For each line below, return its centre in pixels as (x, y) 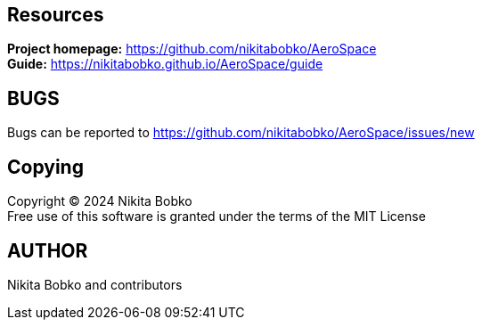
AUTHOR (48, 250)
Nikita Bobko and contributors (95, 284)
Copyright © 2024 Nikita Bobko (100, 201)
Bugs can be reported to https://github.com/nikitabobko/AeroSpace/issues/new (241, 133)
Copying (45, 167)
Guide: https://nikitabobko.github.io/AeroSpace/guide (165, 64)
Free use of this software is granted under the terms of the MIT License (216, 217)
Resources (56, 15)
